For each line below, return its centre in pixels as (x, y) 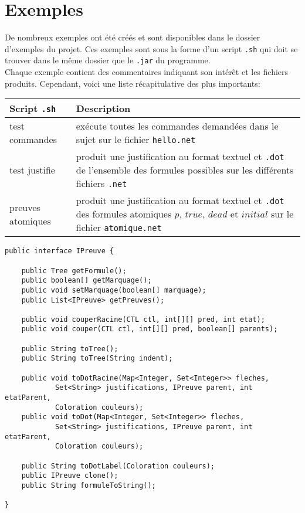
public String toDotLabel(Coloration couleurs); (118, 466)
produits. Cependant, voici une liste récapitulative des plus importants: (133, 83)
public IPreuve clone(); (70, 476)
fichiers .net (101, 184)
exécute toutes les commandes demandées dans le (177, 126)
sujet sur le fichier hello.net (136, 140)
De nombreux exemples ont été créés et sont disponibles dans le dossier (133, 37)
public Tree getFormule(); (74, 271)
